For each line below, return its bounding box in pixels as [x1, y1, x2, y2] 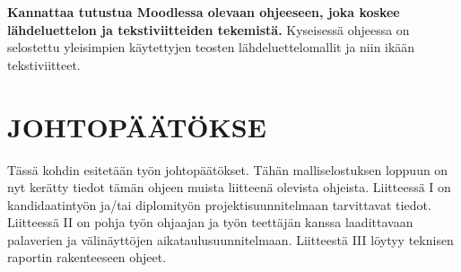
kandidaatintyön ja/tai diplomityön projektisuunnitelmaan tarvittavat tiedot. [7, 195, 431, 214]
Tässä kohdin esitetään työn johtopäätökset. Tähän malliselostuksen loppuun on [7, 160, 448, 179]
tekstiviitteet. [7, 55, 81, 74]
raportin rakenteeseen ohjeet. [7, 248, 167, 267]
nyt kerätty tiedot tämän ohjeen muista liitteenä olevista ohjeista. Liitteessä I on [7, 178, 451, 197]
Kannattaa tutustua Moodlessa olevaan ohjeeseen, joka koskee [7, 3, 400, 21]
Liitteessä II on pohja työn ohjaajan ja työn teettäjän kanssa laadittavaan [7, 213, 413, 232]
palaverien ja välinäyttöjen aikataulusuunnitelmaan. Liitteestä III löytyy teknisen [7, 230, 454, 249]
